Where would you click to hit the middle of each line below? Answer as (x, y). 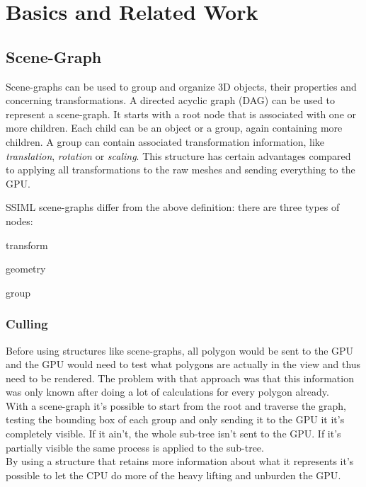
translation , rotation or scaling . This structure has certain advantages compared (178, 155)
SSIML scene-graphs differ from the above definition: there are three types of (173, 207)
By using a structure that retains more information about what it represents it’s (180, 461)
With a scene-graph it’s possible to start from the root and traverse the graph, (176, 405)
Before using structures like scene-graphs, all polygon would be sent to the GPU (180, 350)
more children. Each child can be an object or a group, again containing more (174, 128)
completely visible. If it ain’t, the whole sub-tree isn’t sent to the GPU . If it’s (173, 434)
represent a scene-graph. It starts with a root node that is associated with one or (181, 114)
